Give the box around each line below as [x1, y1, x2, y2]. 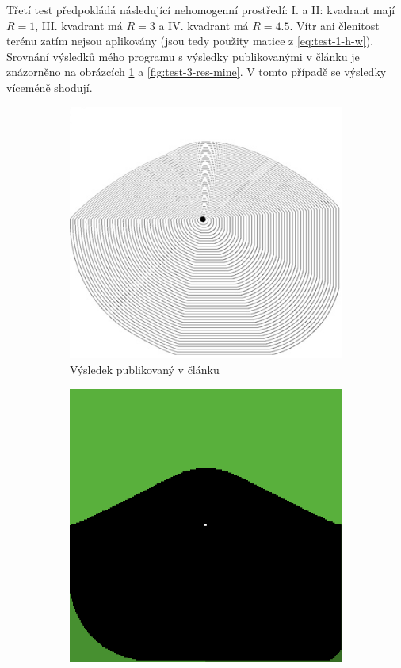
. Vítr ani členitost [289, 17, 380, 33]
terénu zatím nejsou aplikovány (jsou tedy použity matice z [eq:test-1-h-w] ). [6, 32, 374, 49]
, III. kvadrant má [35, 17, 123, 33]
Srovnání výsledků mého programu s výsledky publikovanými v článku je [6, 48, 360, 64]
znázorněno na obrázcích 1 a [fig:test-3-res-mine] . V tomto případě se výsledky [6, 63, 387, 80]
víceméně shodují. [6, 78, 93, 95]
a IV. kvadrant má [158, 17, 249, 33]
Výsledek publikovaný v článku [70, 361, 220, 378]
